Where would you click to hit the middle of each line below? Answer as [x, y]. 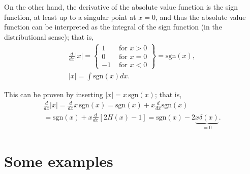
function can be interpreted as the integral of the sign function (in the [113, 27]
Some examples [59, 161]
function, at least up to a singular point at [70, 17]
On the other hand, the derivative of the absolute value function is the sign [121, 7]
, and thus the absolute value [200, 17]
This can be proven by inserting [54, 94]
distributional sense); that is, [49, 36]
